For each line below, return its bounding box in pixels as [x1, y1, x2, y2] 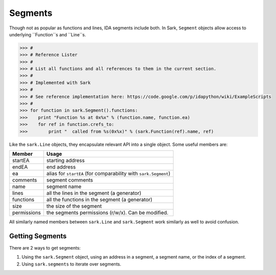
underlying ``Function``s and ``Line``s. [9, 31, 87, 37]
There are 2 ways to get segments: [9, 245, 81, 251]
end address [46, 163, 76, 170]
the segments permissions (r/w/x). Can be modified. [46, 209, 169, 216]
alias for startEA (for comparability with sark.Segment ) [46, 170, 171, 177]
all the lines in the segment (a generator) [46, 189, 142, 196]
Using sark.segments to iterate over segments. [21, 261, 121, 267]
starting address [46, 157, 85, 164]
